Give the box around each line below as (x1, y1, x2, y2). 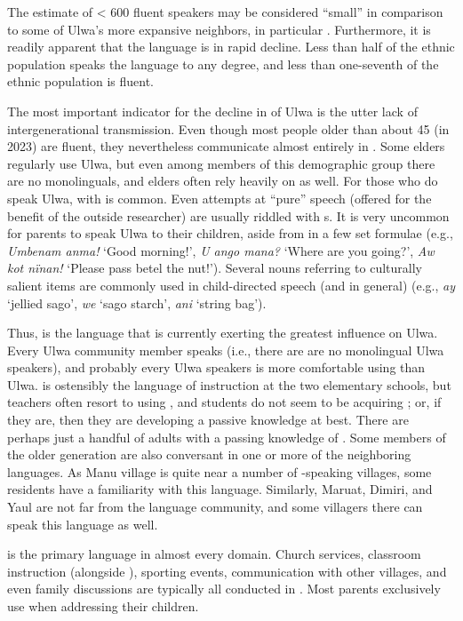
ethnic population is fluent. (7, 72, 155, 91)
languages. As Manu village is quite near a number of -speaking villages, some (7, 462, 432, 481)
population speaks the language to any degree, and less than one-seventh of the (7, 54, 439, 73)
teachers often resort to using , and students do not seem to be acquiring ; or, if (7, 393, 442, 411)
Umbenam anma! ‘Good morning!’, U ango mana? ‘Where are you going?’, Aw (7, 241, 435, 259)
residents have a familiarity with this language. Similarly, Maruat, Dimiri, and (7, 480, 433, 498)
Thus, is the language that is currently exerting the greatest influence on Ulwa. (7, 323, 438, 342)
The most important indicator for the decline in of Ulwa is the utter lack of (7, 101, 418, 120)
